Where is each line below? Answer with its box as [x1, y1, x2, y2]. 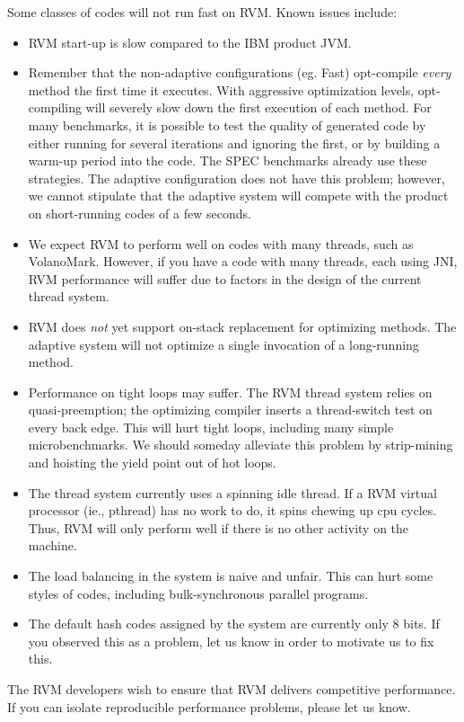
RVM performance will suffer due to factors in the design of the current [28, 269, 422, 288]
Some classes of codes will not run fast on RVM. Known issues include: [7, 3, 398, 21]
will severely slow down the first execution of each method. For [85, 98, 432, 117]
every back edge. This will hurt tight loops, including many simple [28, 417, 394, 436]
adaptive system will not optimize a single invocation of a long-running [28, 334, 419, 353]
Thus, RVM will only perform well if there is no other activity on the [28, 518, 409, 537]
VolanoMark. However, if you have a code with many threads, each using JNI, [28, 252, 458, 271]
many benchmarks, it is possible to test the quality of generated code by [28, 115, 426, 134]
